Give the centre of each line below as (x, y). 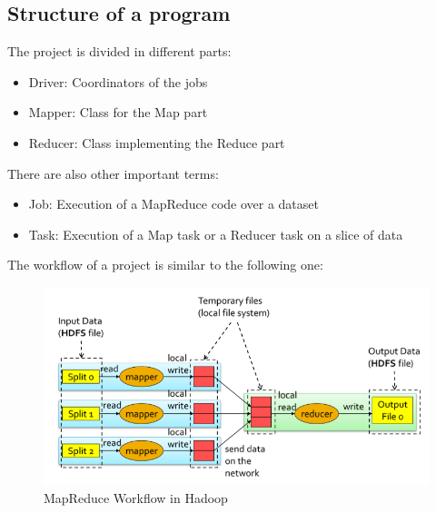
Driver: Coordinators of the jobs (118, 81)
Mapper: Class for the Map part (118, 112)
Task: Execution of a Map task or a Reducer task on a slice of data (216, 234)
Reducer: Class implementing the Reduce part (157, 142)
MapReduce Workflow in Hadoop (136, 497)
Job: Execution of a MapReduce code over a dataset (173, 204)
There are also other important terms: (113, 173)
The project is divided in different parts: (119, 51)
